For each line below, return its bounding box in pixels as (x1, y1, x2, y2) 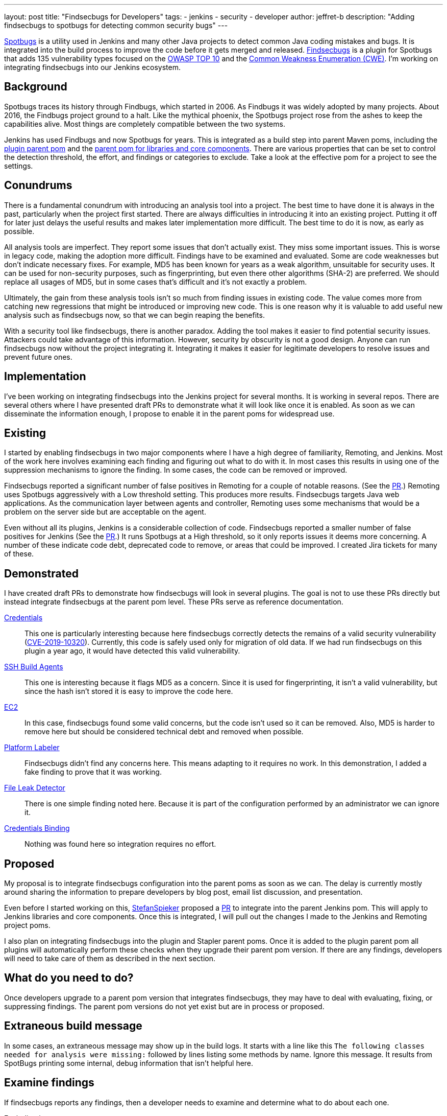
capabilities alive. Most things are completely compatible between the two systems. (4, 119, 285, 128)
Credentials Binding (4, 824, 70, 833)
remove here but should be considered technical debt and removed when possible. (24, 727, 304, 736)
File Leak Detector (4, 783, 65, 793)
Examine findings (4, 1076, 94, 1089)
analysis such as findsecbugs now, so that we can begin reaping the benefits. (4, 310, 265, 319)
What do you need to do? (4, 971, 134, 985)
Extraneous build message (4, 1019, 142, 1033)
